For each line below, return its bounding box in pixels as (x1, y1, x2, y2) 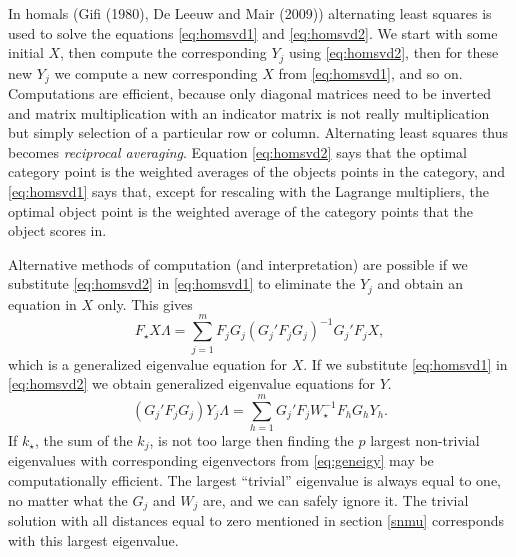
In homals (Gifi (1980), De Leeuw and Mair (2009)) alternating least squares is (8, 3, 492, 23)
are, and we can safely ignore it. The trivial (202, 489, 469, 510)
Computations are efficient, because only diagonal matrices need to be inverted (8, 83, 491, 104)
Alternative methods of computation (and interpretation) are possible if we (8, 253, 468, 274)
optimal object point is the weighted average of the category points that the (8, 200, 473, 221)
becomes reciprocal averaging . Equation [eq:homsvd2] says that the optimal (8, 141, 467, 162)
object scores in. (8, 220, 107, 241)
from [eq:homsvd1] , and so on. (278, 62, 463, 83)
